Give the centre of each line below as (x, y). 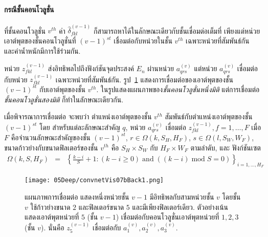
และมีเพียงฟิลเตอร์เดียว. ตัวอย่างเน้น (180, 207)
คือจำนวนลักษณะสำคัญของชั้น (51, 137)
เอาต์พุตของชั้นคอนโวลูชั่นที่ (40, 41)
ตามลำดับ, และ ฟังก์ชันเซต (226, 147)
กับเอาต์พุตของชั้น (62, 89)
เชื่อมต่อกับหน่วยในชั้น (143, 41)
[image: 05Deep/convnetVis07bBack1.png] (94, 180)
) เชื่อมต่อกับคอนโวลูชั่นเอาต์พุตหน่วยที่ (167, 217)
